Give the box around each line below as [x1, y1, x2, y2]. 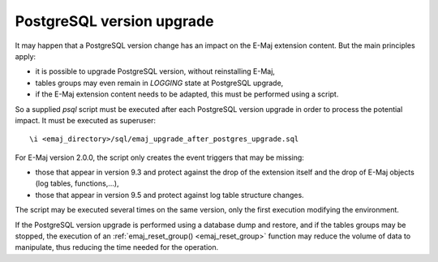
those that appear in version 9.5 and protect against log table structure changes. [35, 190, 304, 200]
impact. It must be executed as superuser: [15, 115, 157, 125]
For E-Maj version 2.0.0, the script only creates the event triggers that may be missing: [15, 152, 304, 162]
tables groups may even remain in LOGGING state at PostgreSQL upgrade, [35, 78, 284, 88]
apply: [15, 51, 36, 61]
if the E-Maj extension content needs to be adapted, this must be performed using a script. [35, 89, 339, 99]
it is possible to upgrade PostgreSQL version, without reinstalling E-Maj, [35, 67, 276, 76]
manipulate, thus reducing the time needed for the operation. [15, 243, 219, 252]
